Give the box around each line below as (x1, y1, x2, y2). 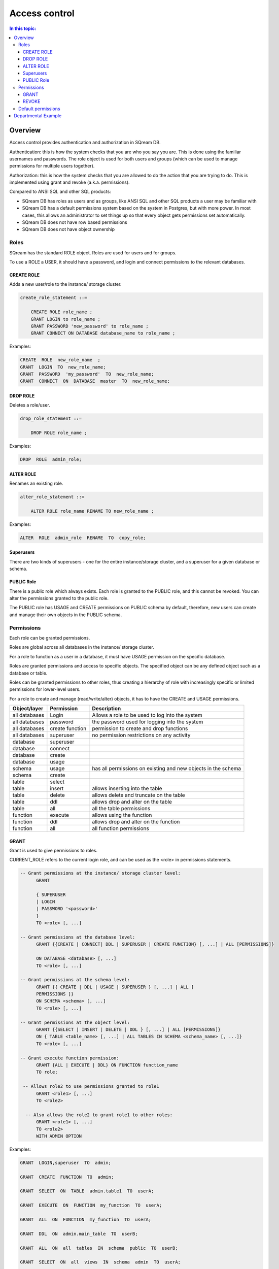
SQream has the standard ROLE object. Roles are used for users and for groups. (9, 249, 177, 256)
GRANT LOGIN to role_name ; (30, 316, 101, 322)
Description (92, 705, 121, 712)
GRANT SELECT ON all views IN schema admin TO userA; (20, 1259, 181, 1265)
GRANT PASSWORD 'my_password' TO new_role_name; (20, 371, 154, 377)
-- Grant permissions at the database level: (20, 934, 135, 940)
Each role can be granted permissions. (9, 635, 90, 641)
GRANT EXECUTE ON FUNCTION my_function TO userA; (20, 1203, 162, 1208)
